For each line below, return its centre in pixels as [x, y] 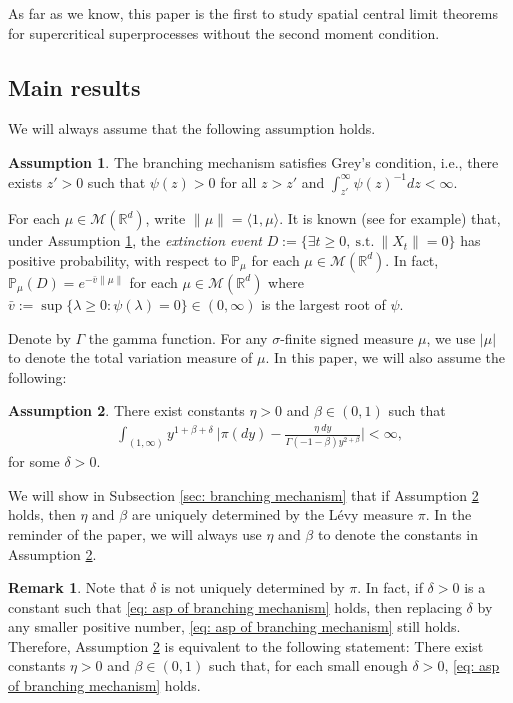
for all [238, 181]
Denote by [39, 337]
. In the [448, 514]
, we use [451, 337]
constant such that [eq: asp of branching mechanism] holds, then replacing [235, 606]
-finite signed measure [347, 337]
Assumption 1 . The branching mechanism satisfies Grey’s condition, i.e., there [253, 161]
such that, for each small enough [308, 665]
